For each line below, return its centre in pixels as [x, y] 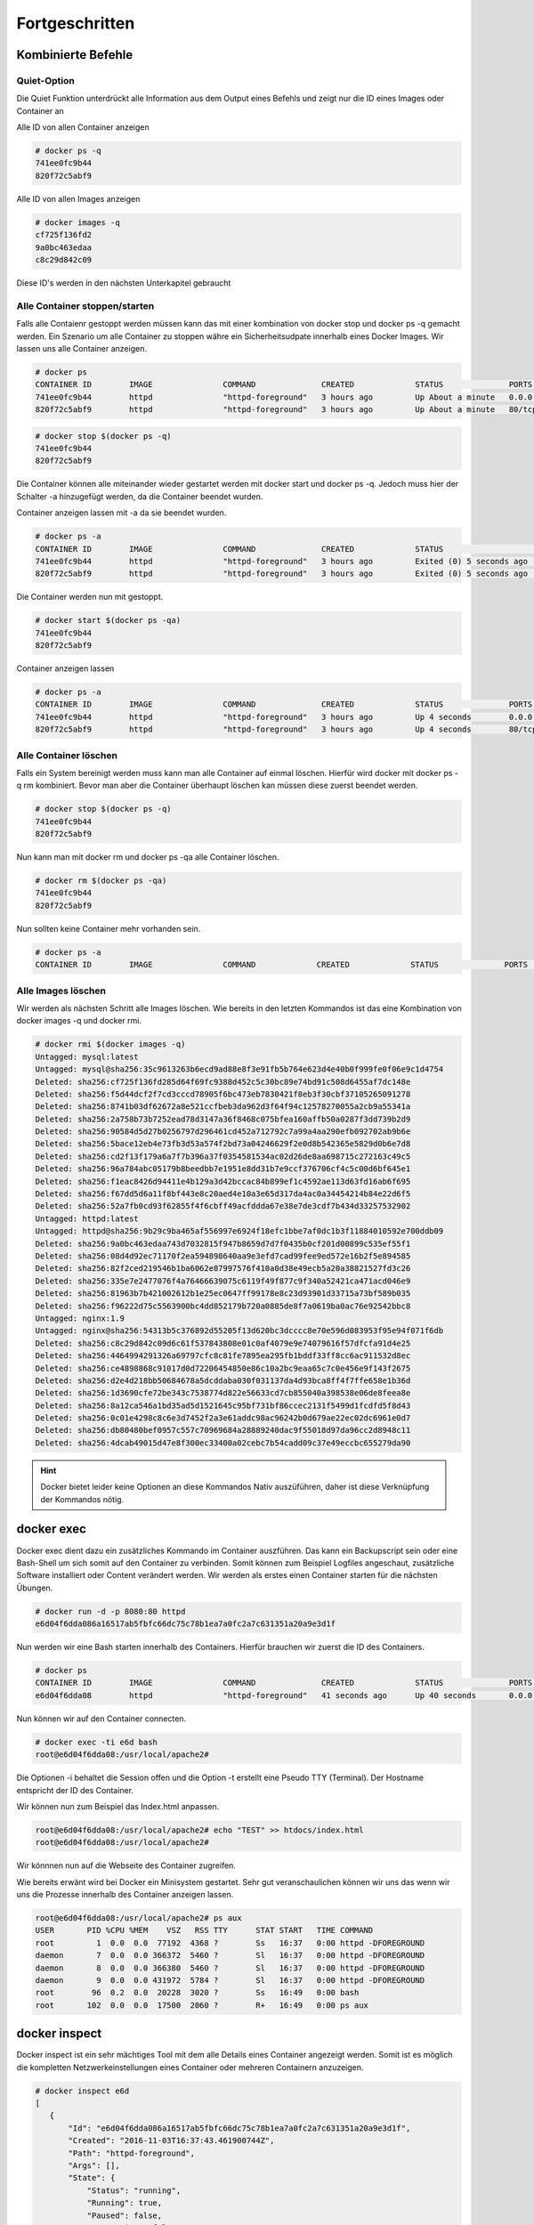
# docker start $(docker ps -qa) [108, 620]
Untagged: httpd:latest [87, 1218]
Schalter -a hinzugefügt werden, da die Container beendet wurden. [140, 496]
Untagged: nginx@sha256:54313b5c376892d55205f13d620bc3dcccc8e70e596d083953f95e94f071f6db [239, 1331]
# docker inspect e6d [82, 2091]
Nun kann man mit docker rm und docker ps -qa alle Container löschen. [148, 857]
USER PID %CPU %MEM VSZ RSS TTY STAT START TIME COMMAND [204, 1930]
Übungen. [35, 1588]
